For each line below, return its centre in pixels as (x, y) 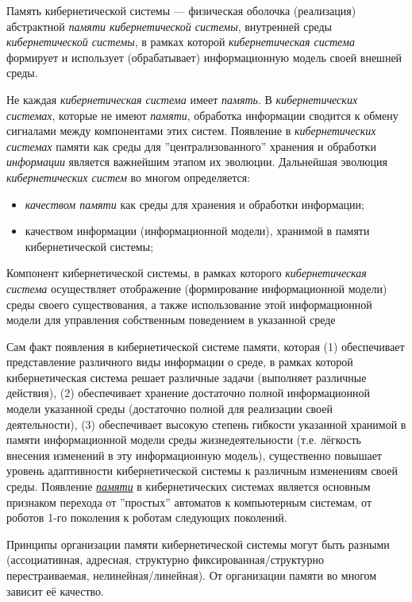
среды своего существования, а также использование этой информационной (189, 304)
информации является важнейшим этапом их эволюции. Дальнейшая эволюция (197, 162)
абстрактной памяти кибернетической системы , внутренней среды (169, 26)
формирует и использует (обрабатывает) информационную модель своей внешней (204, 57)
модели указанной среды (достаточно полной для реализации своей (169, 409)
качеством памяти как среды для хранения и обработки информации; (194, 204)
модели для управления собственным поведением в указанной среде (171, 320)
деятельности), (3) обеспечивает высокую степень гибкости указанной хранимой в (206, 424)
